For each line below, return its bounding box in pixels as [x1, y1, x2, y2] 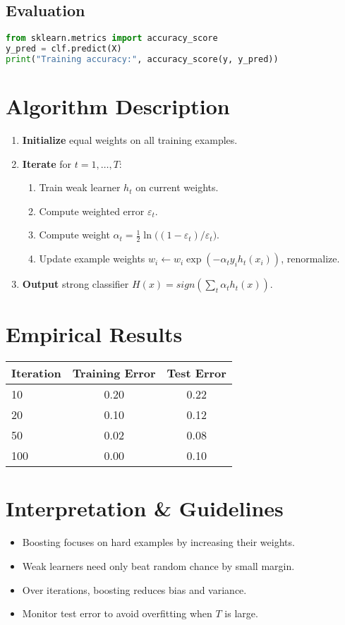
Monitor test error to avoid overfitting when [22, 606, 212, 621]
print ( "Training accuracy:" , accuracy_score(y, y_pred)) [6, 54, 279, 64]
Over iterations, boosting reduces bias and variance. [22, 582, 247, 597]
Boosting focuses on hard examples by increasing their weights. [22, 535, 295, 550]
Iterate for [22, 156, 72, 171]
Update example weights [39, 251, 145, 266]
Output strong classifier [22, 277, 129, 291]
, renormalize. [281, 251, 340, 266]
